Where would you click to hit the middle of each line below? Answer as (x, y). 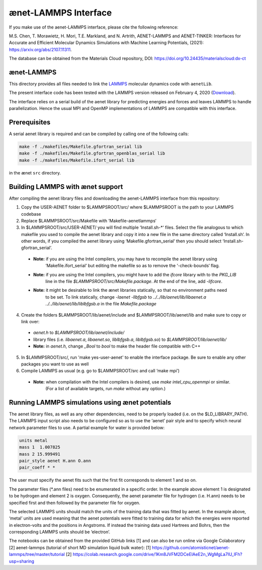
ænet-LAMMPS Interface (60, 13)
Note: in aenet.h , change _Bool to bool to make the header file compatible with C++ (117, 346)
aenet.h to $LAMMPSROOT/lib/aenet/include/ (79, 332)
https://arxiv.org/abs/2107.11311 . (41, 49)
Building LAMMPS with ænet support (66, 187)
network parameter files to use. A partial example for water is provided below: (87, 427)
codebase (31, 214)
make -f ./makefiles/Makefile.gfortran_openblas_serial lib (92, 153)
